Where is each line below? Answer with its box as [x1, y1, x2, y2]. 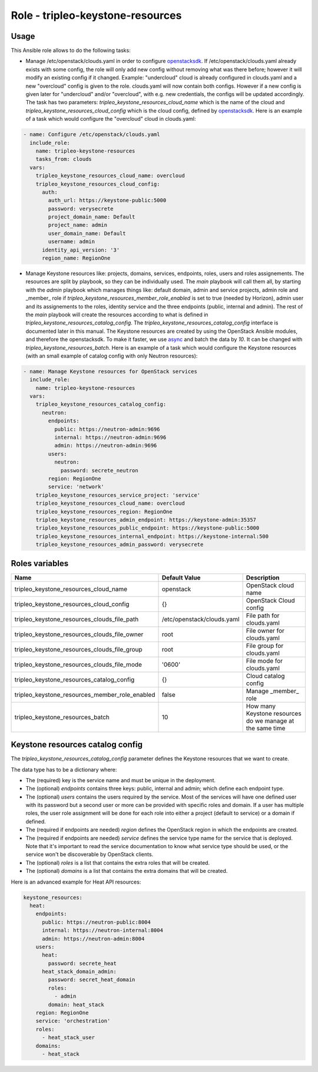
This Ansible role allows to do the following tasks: [11, 47, 131, 54]
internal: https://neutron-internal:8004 [42, 927, 163, 934]
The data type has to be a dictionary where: [11, 766, 117, 773]
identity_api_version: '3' [42, 246, 120, 253]
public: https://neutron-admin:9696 [54, 426, 160, 432]
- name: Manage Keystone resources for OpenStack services [23, 368, 197, 375]
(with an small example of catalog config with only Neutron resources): [25, 352, 198, 359]
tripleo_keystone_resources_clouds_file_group [14, 645, 143, 653]
